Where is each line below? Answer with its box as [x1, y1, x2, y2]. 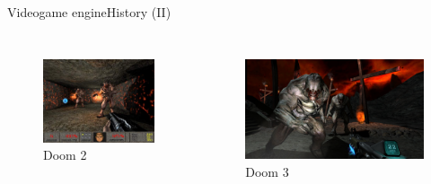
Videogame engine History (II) [7, 3, 172, 21]
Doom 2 [43, 145, 87, 164]
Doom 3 [245, 162, 289, 180]
